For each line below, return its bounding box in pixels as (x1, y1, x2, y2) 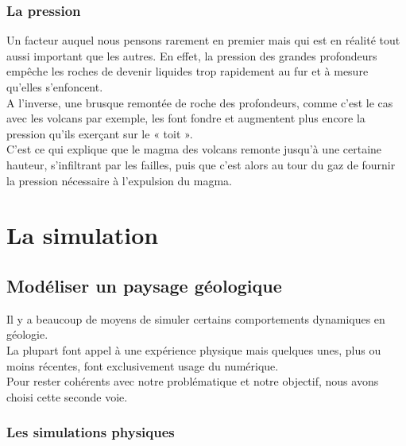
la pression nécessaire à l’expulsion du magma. (6, 172, 232, 188)
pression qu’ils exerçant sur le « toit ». (6, 125, 193, 142)
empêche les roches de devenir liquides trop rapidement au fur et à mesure (6, 63, 369, 80)
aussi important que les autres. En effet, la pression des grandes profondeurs (6, 47, 377, 64)
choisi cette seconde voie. (6, 388, 128, 405)
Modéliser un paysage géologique (6, 273, 282, 297)
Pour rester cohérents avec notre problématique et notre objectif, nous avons (6, 373, 379, 390)
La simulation (6, 219, 159, 251)
